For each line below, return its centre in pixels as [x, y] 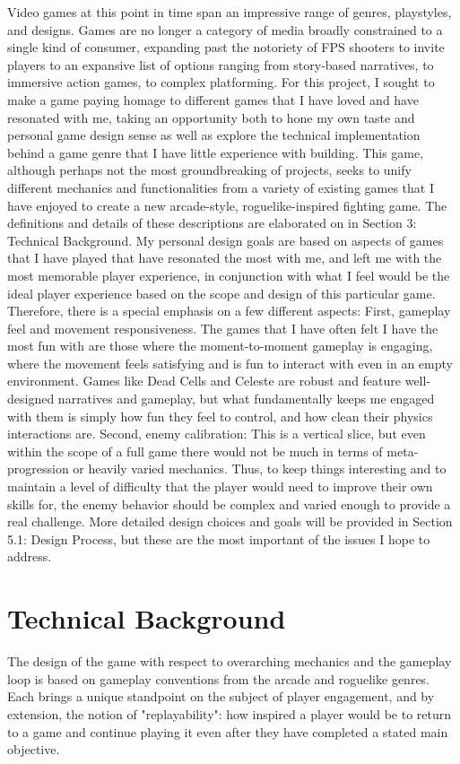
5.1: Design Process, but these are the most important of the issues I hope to [219, 538]
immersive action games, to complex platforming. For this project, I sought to [221, 82]
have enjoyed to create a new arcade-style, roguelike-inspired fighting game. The [227, 205]
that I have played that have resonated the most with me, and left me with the [225, 258]
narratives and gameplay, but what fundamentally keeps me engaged [246, 399]
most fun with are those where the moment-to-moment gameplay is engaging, [220, 346]
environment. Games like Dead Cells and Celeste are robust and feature [204, 381]
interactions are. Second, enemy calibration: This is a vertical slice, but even [217, 434]
